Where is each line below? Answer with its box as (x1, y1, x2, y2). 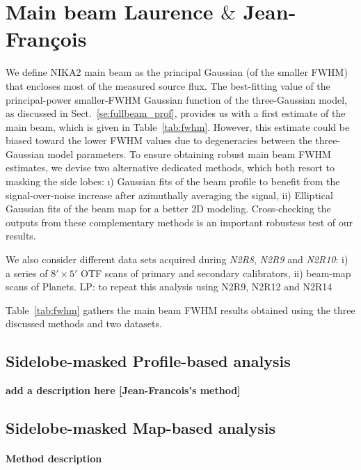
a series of (6, 265, 48, 280)
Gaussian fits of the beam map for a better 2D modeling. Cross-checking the (6, 201, 331, 216)
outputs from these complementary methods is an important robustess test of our (6, 214, 353, 229)
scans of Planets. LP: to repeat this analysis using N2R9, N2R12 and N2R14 (6, 279, 332, 294)
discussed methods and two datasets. (6, 316, 162, 331)
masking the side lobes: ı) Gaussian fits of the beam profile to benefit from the (6, 174, 340, 189)
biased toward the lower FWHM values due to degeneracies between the (6, 133, 312, 148)
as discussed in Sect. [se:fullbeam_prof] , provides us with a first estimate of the (6, 106, 346, 120)
